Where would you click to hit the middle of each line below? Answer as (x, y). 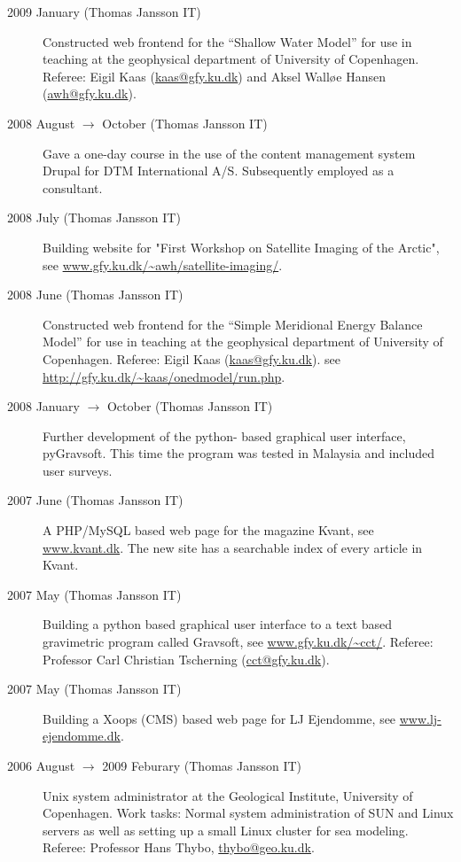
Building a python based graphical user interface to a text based (218, 624)
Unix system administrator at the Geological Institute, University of (228, 795)
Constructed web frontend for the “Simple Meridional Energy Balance (233, 324)
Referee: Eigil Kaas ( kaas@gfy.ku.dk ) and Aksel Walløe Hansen (214, 76)
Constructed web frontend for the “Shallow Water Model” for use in (227, 41)
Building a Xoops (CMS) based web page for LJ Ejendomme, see (219, 718)
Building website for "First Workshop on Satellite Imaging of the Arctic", (241, 247)
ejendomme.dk (82, 736)
